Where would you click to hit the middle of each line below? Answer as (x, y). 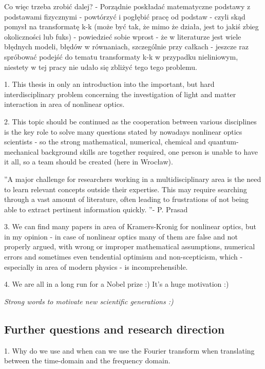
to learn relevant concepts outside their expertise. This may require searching (126, 189)
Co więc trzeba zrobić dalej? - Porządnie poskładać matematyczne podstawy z (127, 6)
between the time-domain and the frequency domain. (87, 361)
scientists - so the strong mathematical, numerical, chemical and (105, 142)
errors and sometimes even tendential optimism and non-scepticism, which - (124, 257)
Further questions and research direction (115, 329)
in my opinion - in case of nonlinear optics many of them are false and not (121, 236)
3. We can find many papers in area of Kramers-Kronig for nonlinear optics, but (130, 226)
